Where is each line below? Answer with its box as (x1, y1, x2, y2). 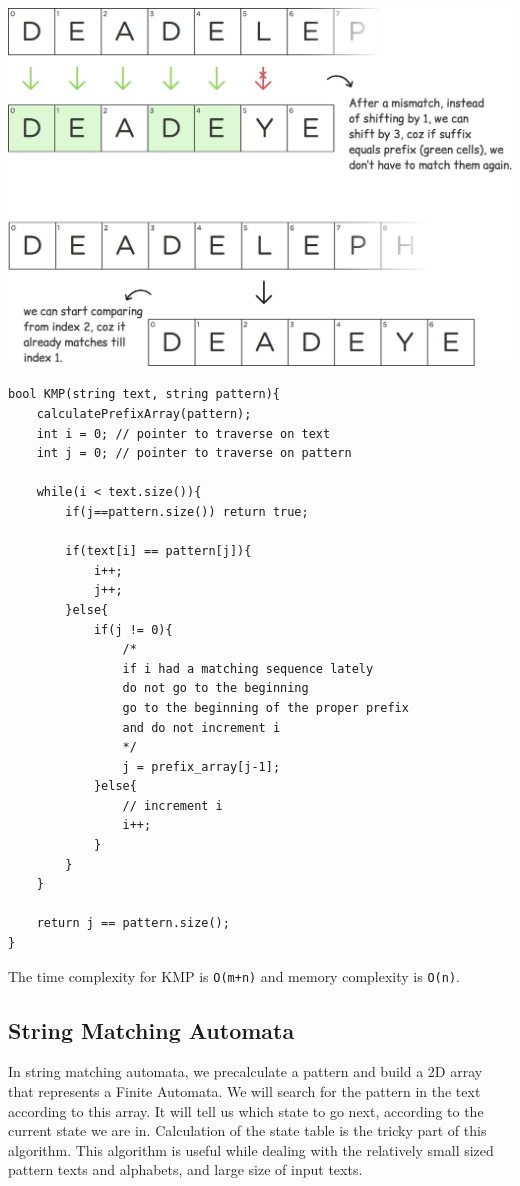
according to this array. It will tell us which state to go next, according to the (8, 1100, 484, 1121)
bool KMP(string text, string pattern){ (8, 387, 281, 402)
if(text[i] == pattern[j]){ (65, 544, 252, 559)
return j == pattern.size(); (36, 916, 230, 931)
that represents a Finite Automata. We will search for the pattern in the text (8, 1081, 481, 1102)
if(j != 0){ (93, 622, 173, 637)
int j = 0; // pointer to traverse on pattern (36, 446, 352, 461)
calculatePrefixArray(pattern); (36, 407, 252, 421)
